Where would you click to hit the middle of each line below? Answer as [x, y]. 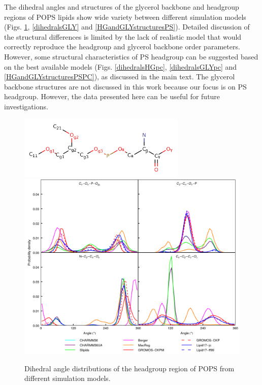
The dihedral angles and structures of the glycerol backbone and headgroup [122, 7]
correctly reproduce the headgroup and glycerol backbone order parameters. [122, 47]
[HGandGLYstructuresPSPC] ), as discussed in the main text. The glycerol [120, 77]
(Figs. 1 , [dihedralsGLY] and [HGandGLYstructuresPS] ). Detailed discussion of [127, 27]
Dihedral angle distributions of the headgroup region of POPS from [129, 368]
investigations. [26, 106]
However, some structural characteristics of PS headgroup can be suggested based [131, 56]
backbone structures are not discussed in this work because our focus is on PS [125, 86]
